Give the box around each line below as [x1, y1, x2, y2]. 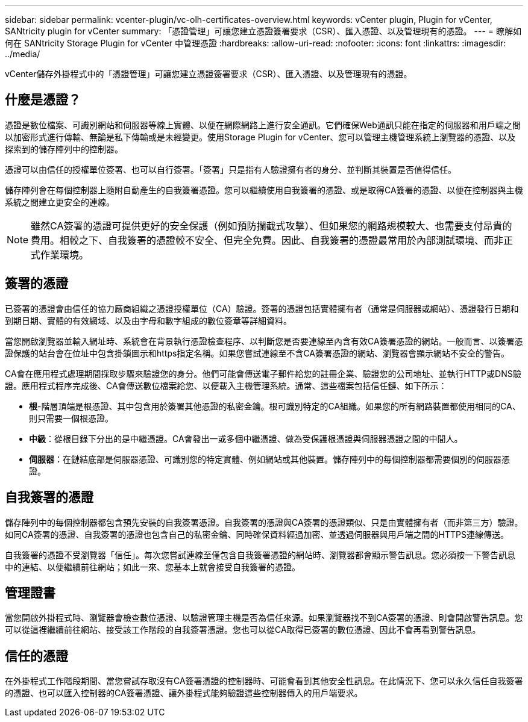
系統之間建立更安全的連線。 [5, 196, 115, 207]
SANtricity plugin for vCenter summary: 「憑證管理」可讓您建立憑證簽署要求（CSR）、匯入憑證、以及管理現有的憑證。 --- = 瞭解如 [5, 26, 521, 36]
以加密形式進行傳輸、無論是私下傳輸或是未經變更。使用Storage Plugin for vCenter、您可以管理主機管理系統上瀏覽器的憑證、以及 [5, 131, 516, 142]
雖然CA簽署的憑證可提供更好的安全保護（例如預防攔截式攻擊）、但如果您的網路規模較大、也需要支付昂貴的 [31, 219, 512, 232]
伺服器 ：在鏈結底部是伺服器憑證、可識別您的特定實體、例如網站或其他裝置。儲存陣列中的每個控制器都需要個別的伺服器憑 [29, 453, 510, 464]
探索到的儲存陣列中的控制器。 [5, 143, 123, 154]
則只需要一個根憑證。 [29, 412, 113, 423]
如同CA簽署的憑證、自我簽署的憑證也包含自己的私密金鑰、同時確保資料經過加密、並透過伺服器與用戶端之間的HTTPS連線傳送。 [5, 529, 509, 540]
